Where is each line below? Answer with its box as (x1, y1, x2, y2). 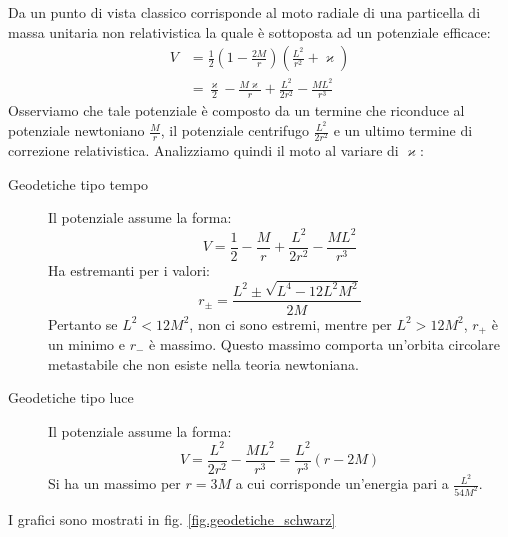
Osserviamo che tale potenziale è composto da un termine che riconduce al (8, 100, 465, 121)
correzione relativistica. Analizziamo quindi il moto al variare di (8, 140, 399, 161)
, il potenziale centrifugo (160, 120, 309, 141)
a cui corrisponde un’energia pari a (235, 473, 449, 494)
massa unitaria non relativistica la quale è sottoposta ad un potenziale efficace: (8, 21, 491, 42)
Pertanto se (48, 313, 118, 334)
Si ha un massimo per (48, 473, 181, 494)
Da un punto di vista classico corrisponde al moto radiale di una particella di (8, 2, 481, 22)
